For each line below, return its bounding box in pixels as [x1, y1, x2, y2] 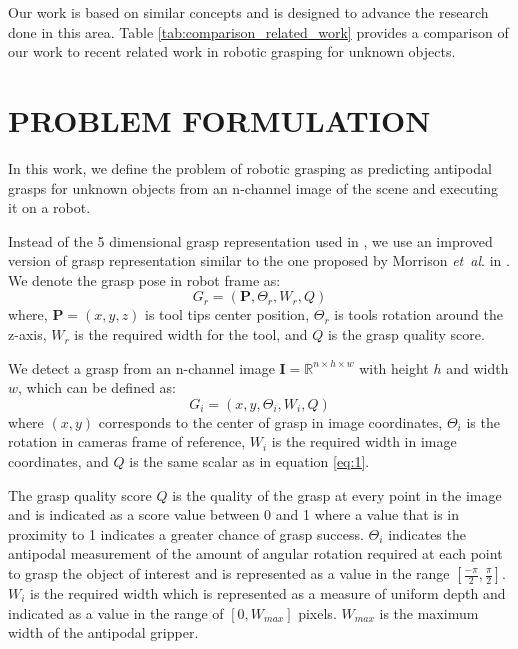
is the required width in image [271, 431, 457, 452]
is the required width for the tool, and [74, 324, 308, 345]
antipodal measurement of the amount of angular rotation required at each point [8, 543, 503, 564]
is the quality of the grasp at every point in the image [172, 484, 502, 505]
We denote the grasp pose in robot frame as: [8, 269, 281, 290]
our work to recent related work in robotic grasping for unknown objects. [8, 41, 456, 62]
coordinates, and [8, 451, 109, 472]
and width [446, 357, 509, 378]
